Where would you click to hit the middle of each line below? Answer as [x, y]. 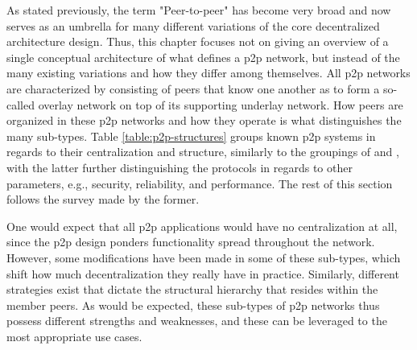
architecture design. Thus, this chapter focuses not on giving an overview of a [198, 41]
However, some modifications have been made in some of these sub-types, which [204, 257]
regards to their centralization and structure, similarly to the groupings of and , [203, 152]
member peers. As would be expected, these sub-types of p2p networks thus [193, 305]
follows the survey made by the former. [103, 199]
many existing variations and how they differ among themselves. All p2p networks [208, 73]
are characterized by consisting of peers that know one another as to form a [193, 88]
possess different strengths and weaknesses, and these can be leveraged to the [197, 321]
